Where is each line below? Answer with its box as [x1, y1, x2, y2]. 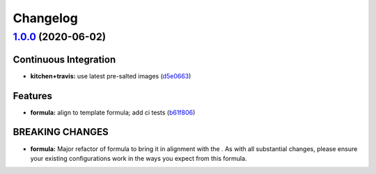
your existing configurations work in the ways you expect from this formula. [30, 154, 247, 162]
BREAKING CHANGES [13, 126, 109, 138]
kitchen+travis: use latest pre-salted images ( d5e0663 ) [30, 71, 191, 80]
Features [13, 90, 52, 102]
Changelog [13, 10, 78, 26]
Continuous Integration [13, 53, 116, 65]
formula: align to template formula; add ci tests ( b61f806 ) [30, 108, 196, 116]
